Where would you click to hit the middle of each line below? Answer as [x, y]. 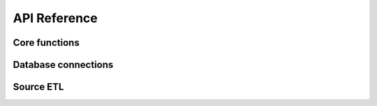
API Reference [55, 18]
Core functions [46, 43]
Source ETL [38, 87]
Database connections [63, 65]
